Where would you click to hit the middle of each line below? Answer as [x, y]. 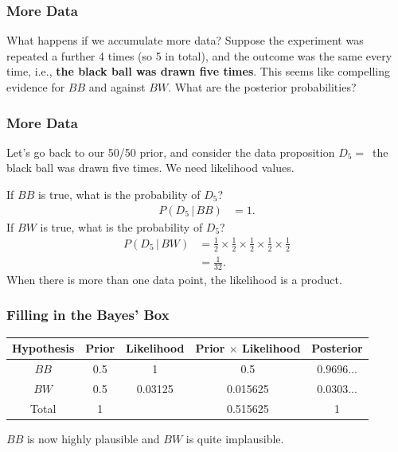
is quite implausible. [235, 438]
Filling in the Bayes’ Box [88, 315]
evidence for [36, 87]
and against [117, 87]
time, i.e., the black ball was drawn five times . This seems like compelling [198, 71]
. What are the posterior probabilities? [262, 87]
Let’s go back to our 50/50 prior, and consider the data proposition [171, 152]
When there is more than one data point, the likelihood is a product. [174, 279]
